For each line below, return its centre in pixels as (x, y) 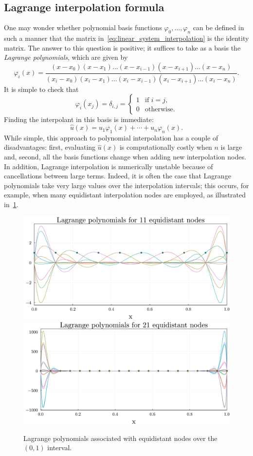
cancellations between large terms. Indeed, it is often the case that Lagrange (117, 176)
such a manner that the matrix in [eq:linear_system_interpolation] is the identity (126, 38)
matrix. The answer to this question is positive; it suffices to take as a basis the (122, 47)
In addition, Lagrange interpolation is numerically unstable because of (108, 166)
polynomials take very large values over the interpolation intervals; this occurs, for (126, 185)
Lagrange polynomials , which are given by (66, 57)
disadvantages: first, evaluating (50, 147)
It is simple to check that (41, 89)
